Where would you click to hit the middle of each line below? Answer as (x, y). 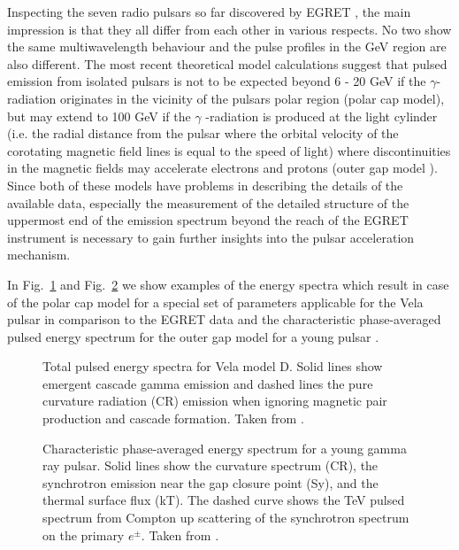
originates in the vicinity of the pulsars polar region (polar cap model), (252, 98)
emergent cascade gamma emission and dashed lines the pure (208, 383)
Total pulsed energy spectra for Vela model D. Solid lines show (213, 366)
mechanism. (39, 255)
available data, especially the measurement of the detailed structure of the (208, 202)
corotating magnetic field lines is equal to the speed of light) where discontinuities (229, 150)
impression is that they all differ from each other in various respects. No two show (229, 29)
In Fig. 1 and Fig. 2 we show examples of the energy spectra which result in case (228, 284)
